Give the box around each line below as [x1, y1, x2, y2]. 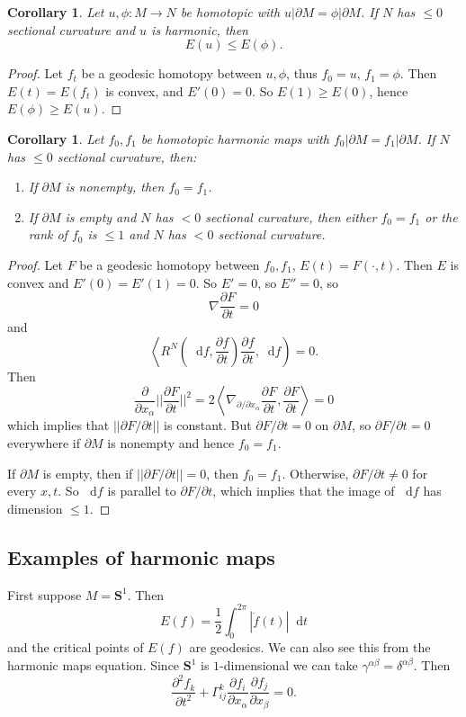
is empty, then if [42, 463, 133, 482]
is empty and [65, 207, 137, 226]
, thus [286, 64, 318, 83]
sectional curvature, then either [205, 207, 377, 226]
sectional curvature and [7, 20, 136, 39]
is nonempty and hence [107, 433, 235, 452]
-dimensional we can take [220, 656, 358, 675]
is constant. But [164, 416, 252, 435]
